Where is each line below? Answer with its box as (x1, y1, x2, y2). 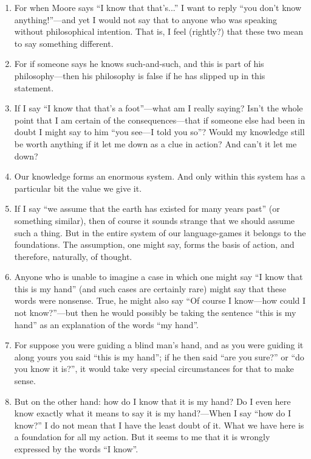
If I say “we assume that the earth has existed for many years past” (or (14, 202, 280, 215)
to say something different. (14, 37, 114, 49)
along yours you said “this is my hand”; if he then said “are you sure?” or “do (14, 350, 304, 363)
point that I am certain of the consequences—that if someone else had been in (14, 113, 306, 126)
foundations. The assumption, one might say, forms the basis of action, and (14, 238, 295, 251)
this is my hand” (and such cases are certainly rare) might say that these (14, 282, 286, 295)
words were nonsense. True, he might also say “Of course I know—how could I (14, 294, 306, 307)
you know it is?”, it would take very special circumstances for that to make (14, 362, 294, 375)
